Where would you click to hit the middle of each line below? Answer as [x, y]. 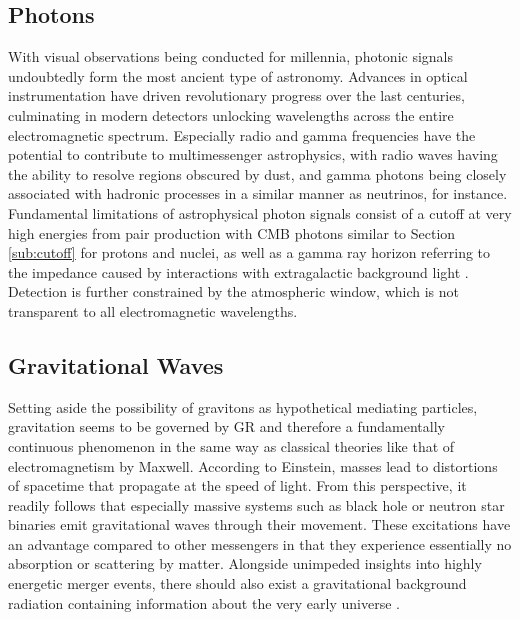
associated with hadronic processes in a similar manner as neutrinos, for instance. [258, 193]
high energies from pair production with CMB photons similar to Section [232, 232]
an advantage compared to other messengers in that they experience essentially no [260, 543]
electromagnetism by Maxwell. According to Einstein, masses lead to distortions [253, 465]
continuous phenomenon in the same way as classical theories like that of [231, 445]
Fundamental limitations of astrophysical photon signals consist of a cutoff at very [260, 212]
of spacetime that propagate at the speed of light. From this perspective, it [237, 485]
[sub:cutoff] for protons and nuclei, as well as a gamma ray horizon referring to [249, 252]
